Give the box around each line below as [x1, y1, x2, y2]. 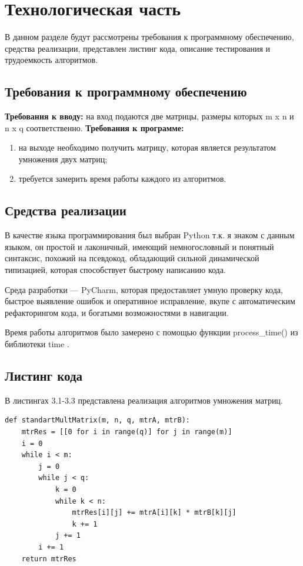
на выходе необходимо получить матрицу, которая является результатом [18, 141, 276, 154]
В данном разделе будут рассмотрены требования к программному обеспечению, [5, 31, 294, 43]
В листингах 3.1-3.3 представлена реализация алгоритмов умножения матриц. [5, 394, 283, 406]
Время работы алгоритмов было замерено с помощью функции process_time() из [5, 326, 298, 338]
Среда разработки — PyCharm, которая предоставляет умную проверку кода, [5, 283, 283, 295]
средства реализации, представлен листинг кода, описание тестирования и [5, 42, 271, 54]
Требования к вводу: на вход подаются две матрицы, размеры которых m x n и [5, 110, 294, 122]
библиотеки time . [5, 338, 69, 350]
